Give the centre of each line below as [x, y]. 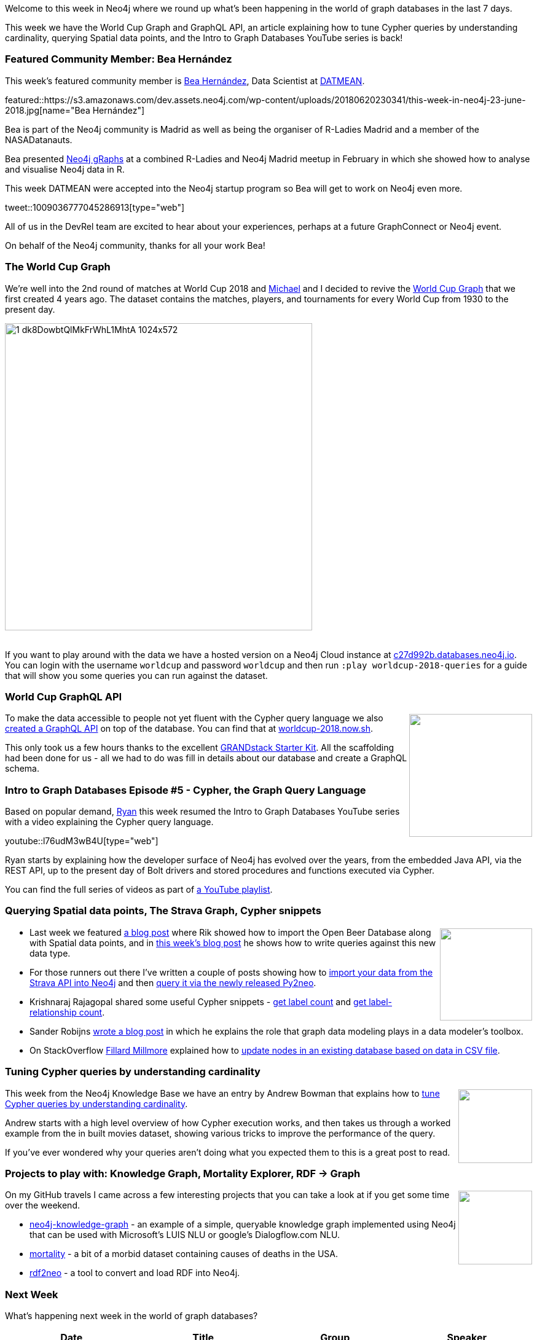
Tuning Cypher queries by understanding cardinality [133, 1072]
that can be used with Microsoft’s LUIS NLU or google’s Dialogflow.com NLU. [185, 1235]
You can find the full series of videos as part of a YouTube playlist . [139, 889]
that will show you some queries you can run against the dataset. [136, 675]
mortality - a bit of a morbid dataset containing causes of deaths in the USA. [184, 1254]
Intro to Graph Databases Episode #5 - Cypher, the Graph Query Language [186, 790]
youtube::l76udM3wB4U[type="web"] [82, 841]
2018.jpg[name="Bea [48, 110]
